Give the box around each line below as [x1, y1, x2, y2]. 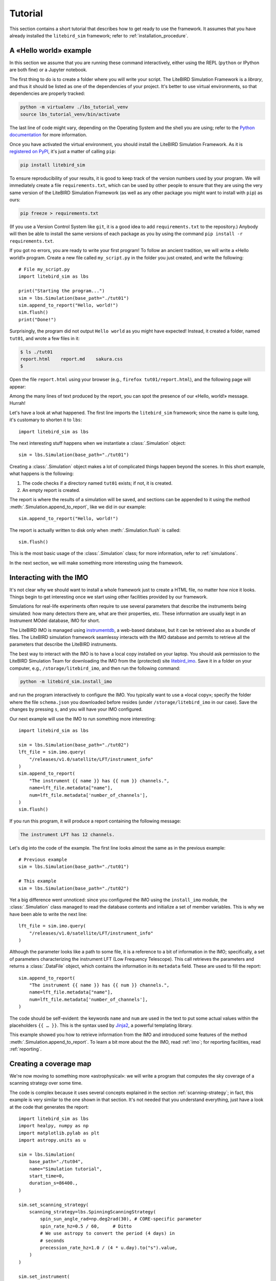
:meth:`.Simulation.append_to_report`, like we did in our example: [9, 504, 146, 510]
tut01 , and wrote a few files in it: [9, 335, 80, 341]
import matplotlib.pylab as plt [18, 1130, 100, 1136]
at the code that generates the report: [9, 1104, 89, 1110]
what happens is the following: [9, 470, 74, 477]
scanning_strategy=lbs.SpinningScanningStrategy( [29, 1209, 156, 1214]
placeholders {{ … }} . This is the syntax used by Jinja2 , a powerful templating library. [9, 1022, 193, 1028]
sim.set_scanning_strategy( [18, 1202, 89, 1208]
